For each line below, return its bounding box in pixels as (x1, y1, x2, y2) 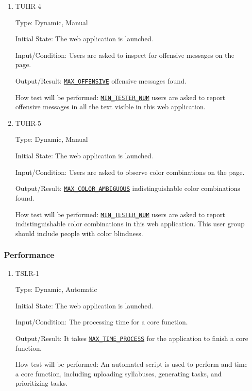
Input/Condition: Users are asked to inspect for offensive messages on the (15, 50, 235, 60)
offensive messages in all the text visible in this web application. (15, 102, 206, 112)
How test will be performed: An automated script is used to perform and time (15, 359, 248, 369)
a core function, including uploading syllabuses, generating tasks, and (15, 368, 222, 378)
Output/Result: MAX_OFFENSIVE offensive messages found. (15, 75, 186, 85)
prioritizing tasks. (15, 378, 67, 388)
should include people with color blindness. (15, 228, 143, 238)
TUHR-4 (15, 1, 41, 11)
